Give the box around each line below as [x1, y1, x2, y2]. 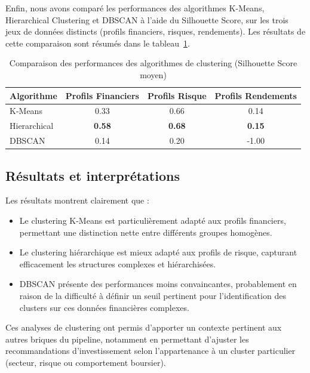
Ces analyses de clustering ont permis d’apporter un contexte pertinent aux [5, 321, 282, 334]
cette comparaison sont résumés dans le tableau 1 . [5, 36, 190, 49]
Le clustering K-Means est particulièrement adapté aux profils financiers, [19, 214, 286, 226]
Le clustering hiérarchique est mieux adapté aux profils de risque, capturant [19, 246, 297, 258]
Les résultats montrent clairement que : [5, 194, 149, 206]
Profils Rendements [214, 89, 297, 101]
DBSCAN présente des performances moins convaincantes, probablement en [19, 278, 297, 290]
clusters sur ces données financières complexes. [19, 301, 189, 313]
